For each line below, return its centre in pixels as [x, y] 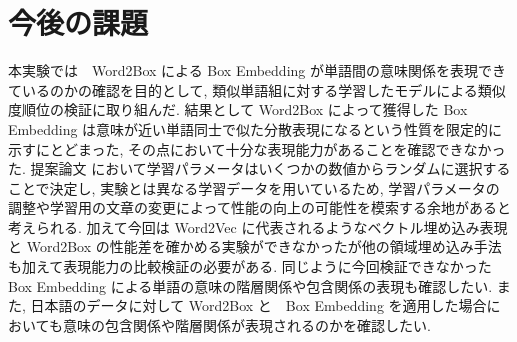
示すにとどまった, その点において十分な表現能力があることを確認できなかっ [257, 148]
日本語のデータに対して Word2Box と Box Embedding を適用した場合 [258, 305]
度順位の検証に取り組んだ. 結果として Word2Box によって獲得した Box [238, 109]
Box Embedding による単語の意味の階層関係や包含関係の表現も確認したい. [250, 285]
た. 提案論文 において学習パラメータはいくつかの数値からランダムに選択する [259, 168]
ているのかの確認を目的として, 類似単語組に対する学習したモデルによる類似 [257, 89]
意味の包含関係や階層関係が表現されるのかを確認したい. [246, 324]
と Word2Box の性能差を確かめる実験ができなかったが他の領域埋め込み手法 [255, 246]
